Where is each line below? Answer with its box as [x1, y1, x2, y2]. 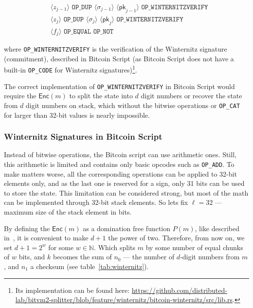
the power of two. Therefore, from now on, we [108, 233, 245, 243]
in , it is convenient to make [4, 233, 89, 243]
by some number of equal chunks [145, 242, 243, 252]
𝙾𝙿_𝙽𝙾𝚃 [93, 28, 114, 35]
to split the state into [69, 91, 133, 101]
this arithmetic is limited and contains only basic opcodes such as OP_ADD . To [4, 159, 235, 169]
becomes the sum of [53, 252, 112, 262]
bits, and [18, 252, 45, 262]
